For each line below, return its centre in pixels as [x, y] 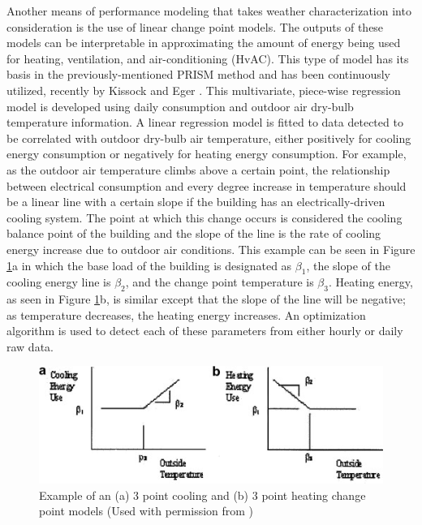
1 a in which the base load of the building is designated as [149, 265]
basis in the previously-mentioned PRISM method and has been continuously [198, 74]
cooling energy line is [59, 282]
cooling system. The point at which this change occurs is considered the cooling [205, 217]
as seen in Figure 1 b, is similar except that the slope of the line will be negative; [206, 299]
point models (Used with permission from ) [146, 511]
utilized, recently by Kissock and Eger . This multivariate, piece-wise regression [204, 90]
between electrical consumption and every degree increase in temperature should [207, 185]
